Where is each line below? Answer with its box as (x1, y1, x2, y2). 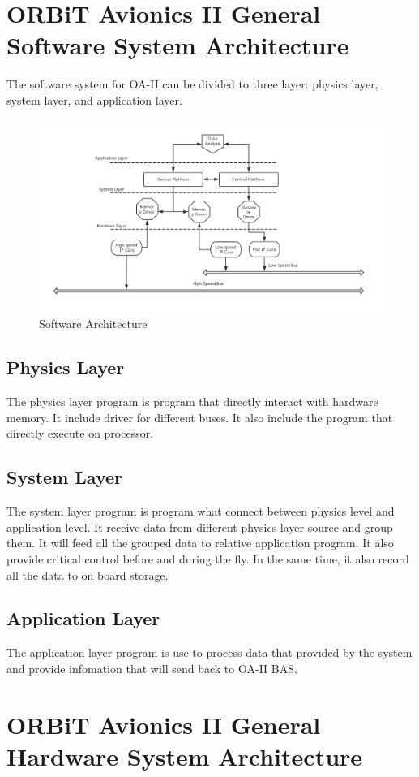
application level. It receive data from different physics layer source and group (6, 518, 393, 535)
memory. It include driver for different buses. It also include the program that (6, 408, 393, 425)
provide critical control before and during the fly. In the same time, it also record (6, 550, 409, 567)
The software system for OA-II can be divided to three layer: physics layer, (6, 76, 378, 93)
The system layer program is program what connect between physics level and (6, 503, 395, 520)
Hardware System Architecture (6, 739, 363, 772)
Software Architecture (39, 315, 148, 332)
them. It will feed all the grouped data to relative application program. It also (6, 534, 394, 551)
